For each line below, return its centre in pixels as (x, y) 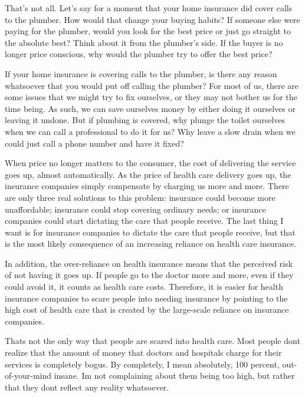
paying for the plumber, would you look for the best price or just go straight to (148, 31)
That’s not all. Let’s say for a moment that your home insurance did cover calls (149, 8)
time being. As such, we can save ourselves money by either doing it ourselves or (150, 108)
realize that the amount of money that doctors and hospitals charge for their (143, 353)
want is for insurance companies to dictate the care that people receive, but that (150, 232)
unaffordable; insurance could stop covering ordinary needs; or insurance (135, 209)
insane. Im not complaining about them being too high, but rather (174, 376)
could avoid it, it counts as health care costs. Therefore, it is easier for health (144, 287)
